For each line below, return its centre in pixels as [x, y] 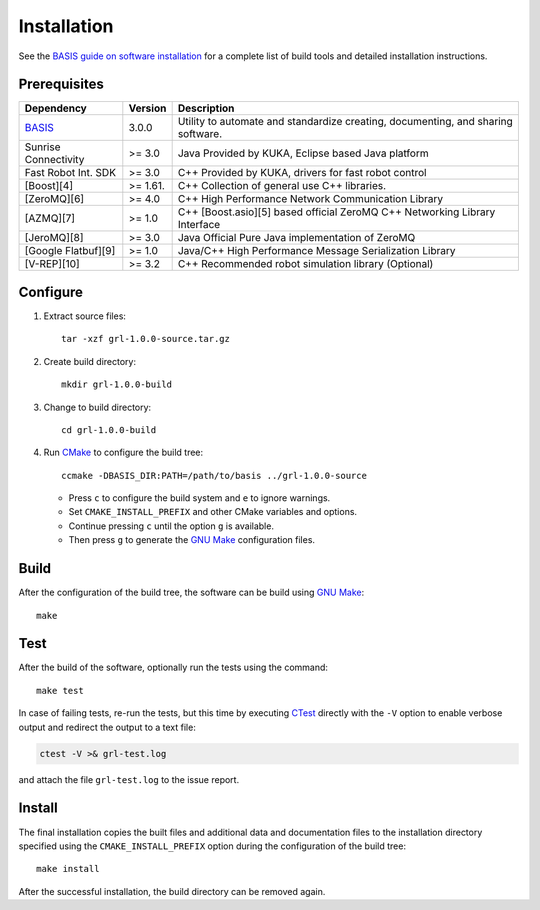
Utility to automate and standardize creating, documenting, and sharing [345, 122]
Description [206, 108]
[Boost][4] [49, 186]
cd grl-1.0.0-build [109, 429]
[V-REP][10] [52, 264]
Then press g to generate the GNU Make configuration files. [191, 540]
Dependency [55, 108]
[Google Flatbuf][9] [70, 251]
